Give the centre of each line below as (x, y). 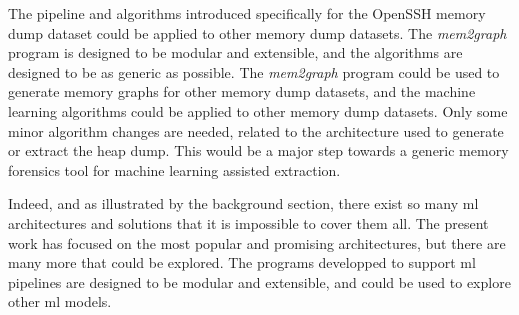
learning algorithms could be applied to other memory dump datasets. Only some (258, 110)
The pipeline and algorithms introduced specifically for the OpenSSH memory (247, 13)
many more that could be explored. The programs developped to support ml (242, 262)
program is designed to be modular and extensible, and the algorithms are (235, 52)
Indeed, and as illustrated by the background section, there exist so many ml (243, 203)
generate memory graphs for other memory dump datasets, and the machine (242, 91)
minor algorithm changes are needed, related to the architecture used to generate (256, 130)
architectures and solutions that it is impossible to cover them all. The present (248, 222)
